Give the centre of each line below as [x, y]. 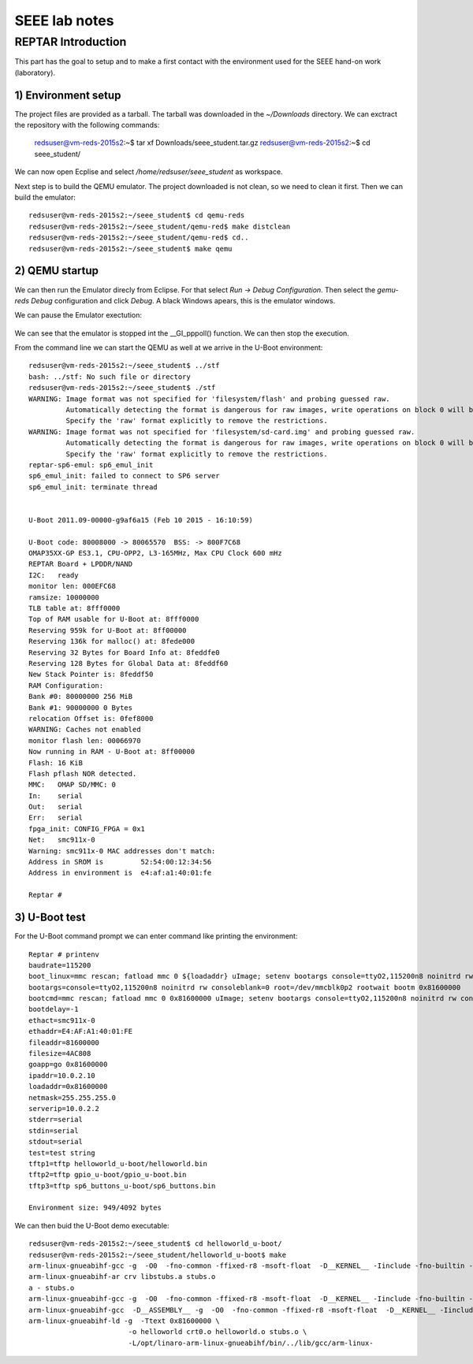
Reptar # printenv [64, 954]
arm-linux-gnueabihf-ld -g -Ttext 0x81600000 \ [124, 1321]
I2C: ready [54, 575]
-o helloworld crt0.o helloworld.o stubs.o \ [218, 1332]
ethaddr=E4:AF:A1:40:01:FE [81, 1031]
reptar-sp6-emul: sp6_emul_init [91, 465]
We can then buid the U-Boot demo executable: [92, 1225]
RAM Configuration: [66, 685]
